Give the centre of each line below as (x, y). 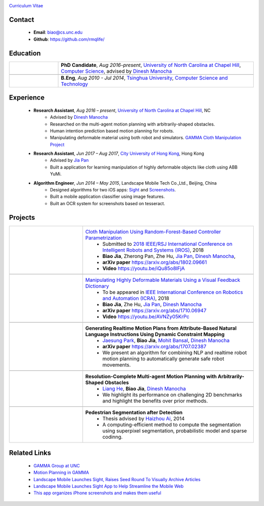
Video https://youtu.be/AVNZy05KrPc (146, 316)
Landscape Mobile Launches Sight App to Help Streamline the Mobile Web (109, 486)
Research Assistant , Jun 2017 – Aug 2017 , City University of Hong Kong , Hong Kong (119, 153)
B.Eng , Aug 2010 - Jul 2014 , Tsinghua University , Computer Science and (144, 78)
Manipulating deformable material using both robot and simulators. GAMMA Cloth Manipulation (146, 138)
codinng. (113, 437)
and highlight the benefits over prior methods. (155, 401)
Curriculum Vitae (26, 6)
